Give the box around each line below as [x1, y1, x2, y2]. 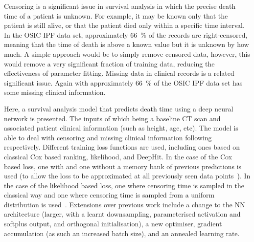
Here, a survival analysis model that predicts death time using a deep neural [4, 103, 233, 113]
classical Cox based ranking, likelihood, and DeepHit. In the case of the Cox [4, 151, 232, 161]
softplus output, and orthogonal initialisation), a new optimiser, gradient [4, 219, 222, 229]
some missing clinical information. [4, 87, 106, 97]
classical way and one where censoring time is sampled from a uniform [4, 190, 215, 200]
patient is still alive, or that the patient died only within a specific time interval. [4, 20, 245, 30]
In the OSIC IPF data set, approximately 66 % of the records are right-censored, [4, 29, 248, 40]
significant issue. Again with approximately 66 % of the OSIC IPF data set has [4, 77, 243, 88]
